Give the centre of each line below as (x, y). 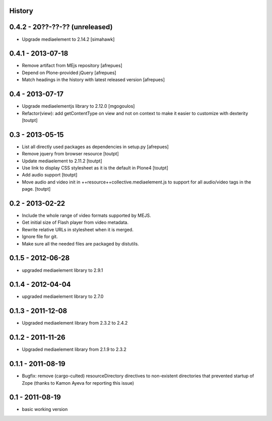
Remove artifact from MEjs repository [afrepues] (72, 66)
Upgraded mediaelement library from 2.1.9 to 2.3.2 (74, 349)
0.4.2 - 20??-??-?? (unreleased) (61, 27)
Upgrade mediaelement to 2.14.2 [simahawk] (68, 39)
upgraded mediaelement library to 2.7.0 (63, 296)
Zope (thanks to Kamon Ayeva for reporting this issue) (78, 383)
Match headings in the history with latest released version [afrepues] (93, 80)
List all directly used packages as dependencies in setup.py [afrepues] (95, 147)
